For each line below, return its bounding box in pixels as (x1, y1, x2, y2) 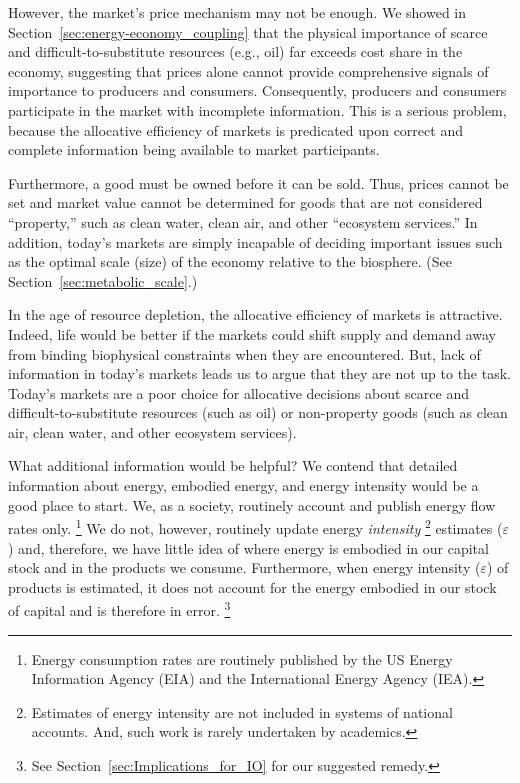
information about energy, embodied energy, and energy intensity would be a (8, 475, 479, 496)
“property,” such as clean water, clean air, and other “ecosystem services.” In (8, 211, 478, 232)
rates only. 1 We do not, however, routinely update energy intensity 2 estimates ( (8, 515, 503, 538)
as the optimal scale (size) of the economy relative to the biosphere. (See (8, 251, 453, 272)
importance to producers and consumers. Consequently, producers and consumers (8, 80, 507, 101)
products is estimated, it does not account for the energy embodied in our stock (8, 576, 497, 597)
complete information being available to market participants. (8, 139, 380, 160)
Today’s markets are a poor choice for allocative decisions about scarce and (8, 382, 469, 403)
